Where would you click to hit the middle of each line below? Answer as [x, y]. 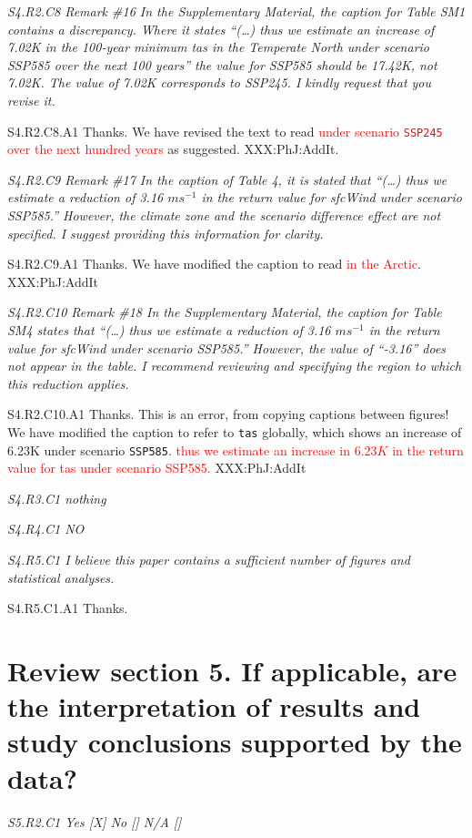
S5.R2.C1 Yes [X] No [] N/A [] [95, 821]
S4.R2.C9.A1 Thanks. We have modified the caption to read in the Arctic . [214, 264]
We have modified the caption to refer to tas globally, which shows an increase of [235, 431]
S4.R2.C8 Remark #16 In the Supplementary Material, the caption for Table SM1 [236, 11]
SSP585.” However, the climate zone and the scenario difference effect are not [224, 215]
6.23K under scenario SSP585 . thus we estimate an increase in [179, 450]
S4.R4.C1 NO [46, 529]
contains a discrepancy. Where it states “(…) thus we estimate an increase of [221, 29]
